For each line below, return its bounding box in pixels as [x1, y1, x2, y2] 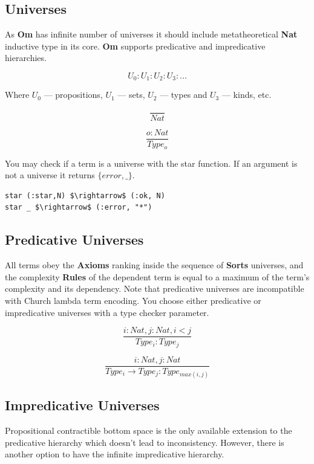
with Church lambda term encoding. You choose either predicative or [5, 294, 261, 306]
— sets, [117, 88, 145, 101]
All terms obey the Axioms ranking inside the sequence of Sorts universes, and [5, 259, 304, 271]
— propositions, [44, 88, 103, 101]
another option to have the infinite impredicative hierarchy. [5, 448, 224, 460]
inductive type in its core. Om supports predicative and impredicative [5, 39, 266, 52]
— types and [160, 88, 208, 101]
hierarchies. [5, 51, 47, 64]
